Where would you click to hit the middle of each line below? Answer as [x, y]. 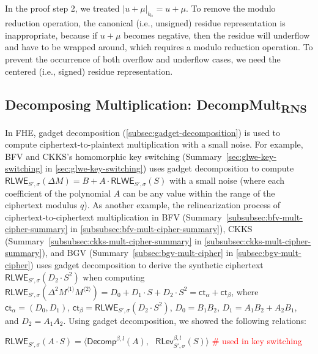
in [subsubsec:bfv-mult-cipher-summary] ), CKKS [161, 229]
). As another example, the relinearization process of [182, 205]
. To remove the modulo [231, 8]
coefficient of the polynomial [58, 193]
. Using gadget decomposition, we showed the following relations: [185, 320]
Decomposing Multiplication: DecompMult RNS [156, 105]
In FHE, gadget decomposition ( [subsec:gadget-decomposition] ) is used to [143, 132]
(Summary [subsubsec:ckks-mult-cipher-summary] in [103, 240]
